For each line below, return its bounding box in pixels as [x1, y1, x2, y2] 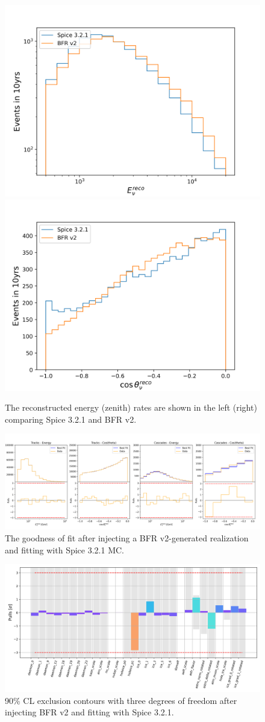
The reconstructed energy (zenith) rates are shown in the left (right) [5, 401, 257, 414]
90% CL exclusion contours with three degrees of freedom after [5, 694, 237, 706]
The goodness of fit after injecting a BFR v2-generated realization [5, 531, 249, 544]
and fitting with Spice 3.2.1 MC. [5, 543, 124, 556]
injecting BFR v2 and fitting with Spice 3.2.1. [5, 706, 174, 718]
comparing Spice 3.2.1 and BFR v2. [5, 412, 137, 425]
